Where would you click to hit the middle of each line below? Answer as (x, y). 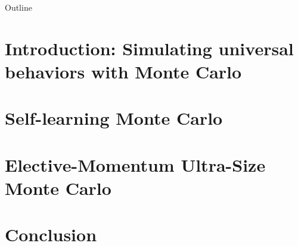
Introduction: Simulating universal (149, 48)
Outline (18, 7)
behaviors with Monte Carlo (123, 71)
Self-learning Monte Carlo (114, 118)
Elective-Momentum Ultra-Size (135, 164)
